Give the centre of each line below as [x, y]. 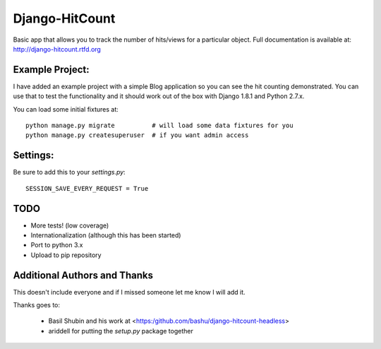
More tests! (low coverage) [70, 225]
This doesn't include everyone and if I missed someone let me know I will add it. [129, 292]
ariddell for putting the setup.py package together [121, 331]
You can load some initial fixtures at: [66, 109]
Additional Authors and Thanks [83, 275]
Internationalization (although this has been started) [106, 235]
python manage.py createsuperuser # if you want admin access [137, 135]
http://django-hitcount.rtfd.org [57, 49]
